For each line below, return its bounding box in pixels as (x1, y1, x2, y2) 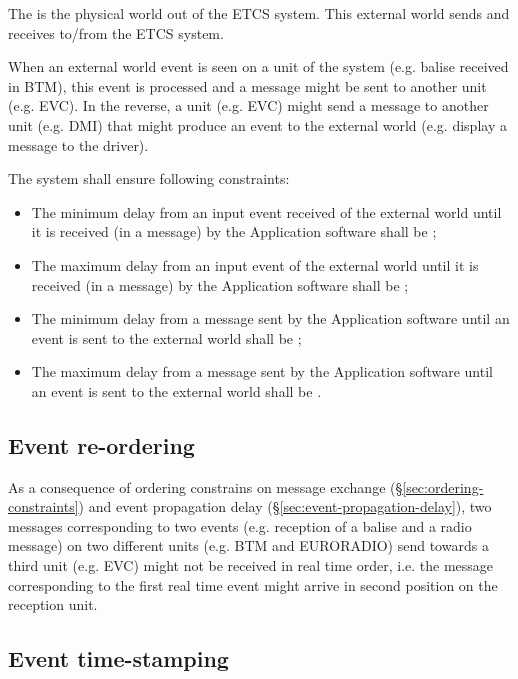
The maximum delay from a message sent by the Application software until (31, 361, 493, 382)
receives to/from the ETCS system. (8, 22, 224, 43)
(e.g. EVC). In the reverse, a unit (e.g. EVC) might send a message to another (8, 95, 489, 116)
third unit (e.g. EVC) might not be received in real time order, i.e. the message (8, 555, 494, 576)
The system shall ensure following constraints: (8, 168, 290, 189)
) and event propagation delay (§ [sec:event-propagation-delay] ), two (78, 496, 492, 517)
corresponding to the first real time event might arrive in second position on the (8, 574, 498, 595)
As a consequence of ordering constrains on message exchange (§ (8, 476, 403, 497)
